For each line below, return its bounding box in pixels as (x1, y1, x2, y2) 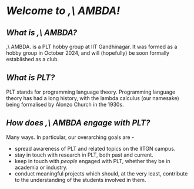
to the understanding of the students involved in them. (14, 176, 146, 183)
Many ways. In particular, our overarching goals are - (6, 134, 135, 141)
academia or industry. (14, 164, 68, 171)
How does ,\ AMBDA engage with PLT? (6, 118, 150, 128)
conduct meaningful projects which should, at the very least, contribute (14, 170, 188, 177)
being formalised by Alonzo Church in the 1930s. (6, 101, 125, 108)
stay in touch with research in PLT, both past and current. (14, 151, 154, 158)
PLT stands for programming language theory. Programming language (6, 88, 176, 95)
